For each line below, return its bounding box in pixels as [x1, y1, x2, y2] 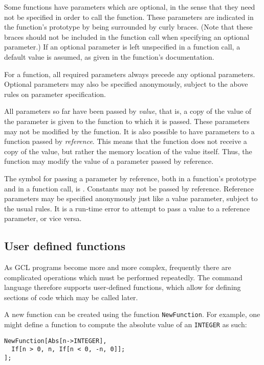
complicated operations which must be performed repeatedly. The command [4, 272, 243, 282]
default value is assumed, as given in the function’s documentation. [4, 51, 214, 62]
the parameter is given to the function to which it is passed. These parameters [4, 115, 250, 126]
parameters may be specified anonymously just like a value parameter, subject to [4, 193, 258, 204]
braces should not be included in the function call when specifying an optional [4, 31, 250, 42]
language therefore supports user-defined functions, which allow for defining [4, 282, 241, 293]
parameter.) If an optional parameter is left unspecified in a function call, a [4, 41, 240, 52]
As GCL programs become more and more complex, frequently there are [4, 262, 231, 273]
